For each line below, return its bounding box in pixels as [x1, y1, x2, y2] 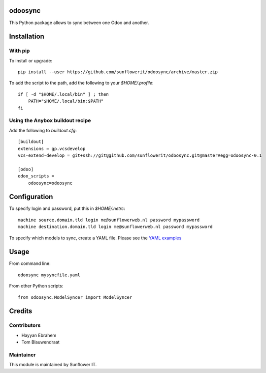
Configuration [9, 193, 53, 201]
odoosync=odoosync [28, 180, 73, 186]
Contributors [9, 322, 41, 329]
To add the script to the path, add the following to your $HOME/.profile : [9, 80, 154, 86]
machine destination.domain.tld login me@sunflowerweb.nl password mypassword [18, 224, 213, 230]
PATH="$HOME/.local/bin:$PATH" [28, 98, 104, 104]
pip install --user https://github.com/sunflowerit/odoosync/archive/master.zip [18, 69, 218, 75]
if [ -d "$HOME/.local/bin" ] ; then [18, 91, 109, 97]
